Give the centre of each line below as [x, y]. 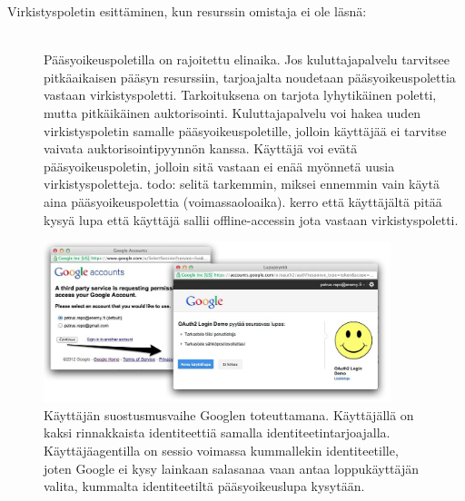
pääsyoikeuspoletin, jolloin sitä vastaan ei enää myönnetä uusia [219, 166]
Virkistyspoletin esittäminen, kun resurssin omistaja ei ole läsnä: [187, 11]
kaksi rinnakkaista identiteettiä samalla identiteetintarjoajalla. [217, 432]
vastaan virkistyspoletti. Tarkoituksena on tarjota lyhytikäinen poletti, [240, 95]
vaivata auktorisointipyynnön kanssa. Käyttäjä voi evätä [201, 148]
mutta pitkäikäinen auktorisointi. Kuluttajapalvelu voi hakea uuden [232, 112]
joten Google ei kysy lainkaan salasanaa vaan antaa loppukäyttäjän [231, 468]
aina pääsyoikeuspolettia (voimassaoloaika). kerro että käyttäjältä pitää [243, 201]
